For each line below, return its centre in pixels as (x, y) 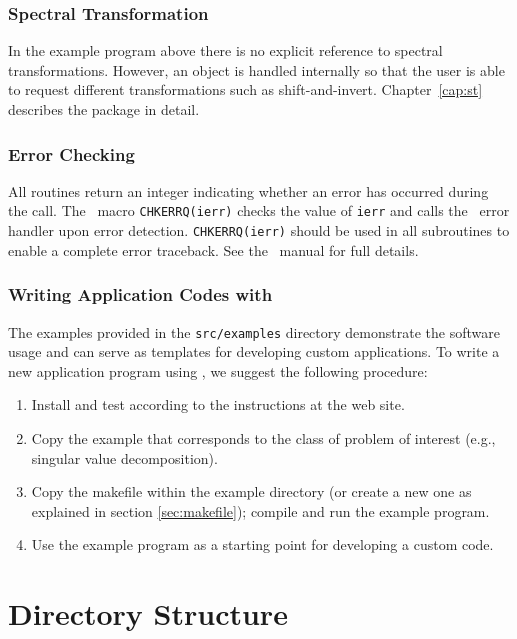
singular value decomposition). (124, 457)
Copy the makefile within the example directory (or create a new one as (251, 491)
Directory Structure (148, 613)
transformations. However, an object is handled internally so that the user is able (256, 69)
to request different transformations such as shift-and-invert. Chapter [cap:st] (245, 89)
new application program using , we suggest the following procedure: (218, 370)
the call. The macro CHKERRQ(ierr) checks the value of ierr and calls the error (259, 210)
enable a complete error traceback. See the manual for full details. (213, 249)
